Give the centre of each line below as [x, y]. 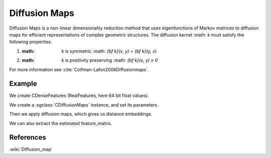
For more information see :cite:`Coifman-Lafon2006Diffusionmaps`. [79, 69]
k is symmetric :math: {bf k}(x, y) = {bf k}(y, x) [109, 51]
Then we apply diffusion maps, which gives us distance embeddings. [81, 114]
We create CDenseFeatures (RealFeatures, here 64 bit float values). [79, 95]
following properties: [31, 42]
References [28, 137]
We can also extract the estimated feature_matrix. [61, 123]
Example [23, 84]
